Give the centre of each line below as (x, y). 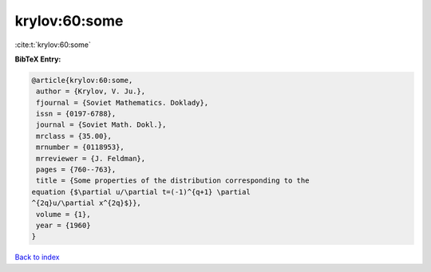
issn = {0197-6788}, (76, 114)
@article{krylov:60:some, (82, 80)
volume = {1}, (63, 214)
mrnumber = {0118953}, (81, 147)
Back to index (37, 257)
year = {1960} (63, 225)
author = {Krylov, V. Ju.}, (91, 91)
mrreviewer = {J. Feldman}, (91, 158)
